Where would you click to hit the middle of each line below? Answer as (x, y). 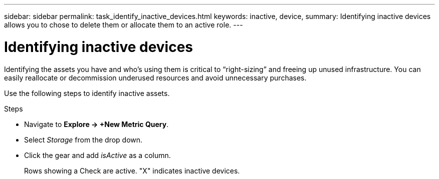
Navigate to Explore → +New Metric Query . (96, 124)
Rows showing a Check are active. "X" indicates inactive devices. (132, 170)
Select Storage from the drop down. (83, 139)
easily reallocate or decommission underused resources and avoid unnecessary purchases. (155, 77)
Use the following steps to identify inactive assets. (87, 93)
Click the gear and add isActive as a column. (97, 155)
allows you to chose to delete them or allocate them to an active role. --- (124, 25)
